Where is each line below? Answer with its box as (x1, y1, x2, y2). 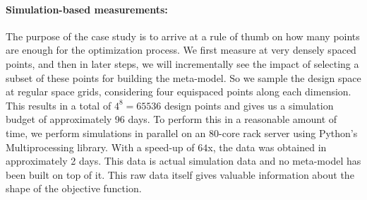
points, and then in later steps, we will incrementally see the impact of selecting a (6, 56, 359, 71)
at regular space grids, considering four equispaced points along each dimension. (6, 84, 351, 99)
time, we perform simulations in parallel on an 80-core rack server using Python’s (6, 125, 358, 140)
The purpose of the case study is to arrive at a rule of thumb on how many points (6, 28, 360, 43)
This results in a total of (6, 98, 112, 112)
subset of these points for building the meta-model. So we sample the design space (6, 70, 361, 85)
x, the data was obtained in (207, 139, 327, 154)
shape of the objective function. (6, 181, 142, 196)
